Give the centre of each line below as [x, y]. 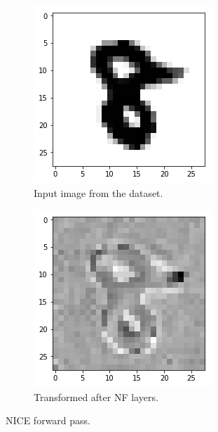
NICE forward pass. [48, 420]
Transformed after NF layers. [96, 396]
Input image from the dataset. [98, 192]
